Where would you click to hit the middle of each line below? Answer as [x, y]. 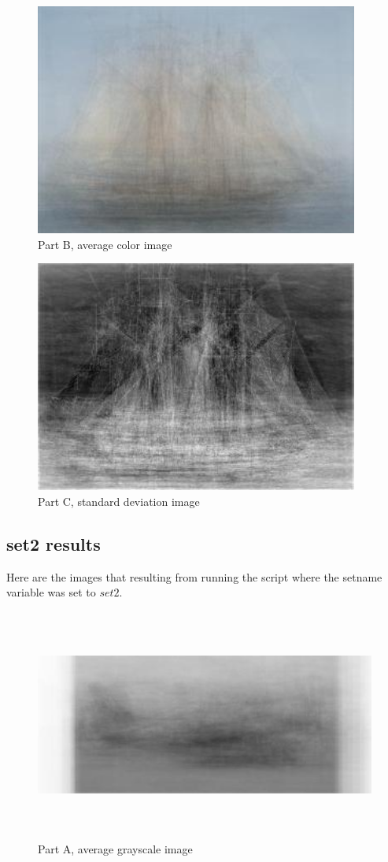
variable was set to [51, 592]
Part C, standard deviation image [119, 501]
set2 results [54, 543]
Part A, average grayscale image [115, 849]
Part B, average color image [105, 244]
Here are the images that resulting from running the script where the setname [194, 576]
